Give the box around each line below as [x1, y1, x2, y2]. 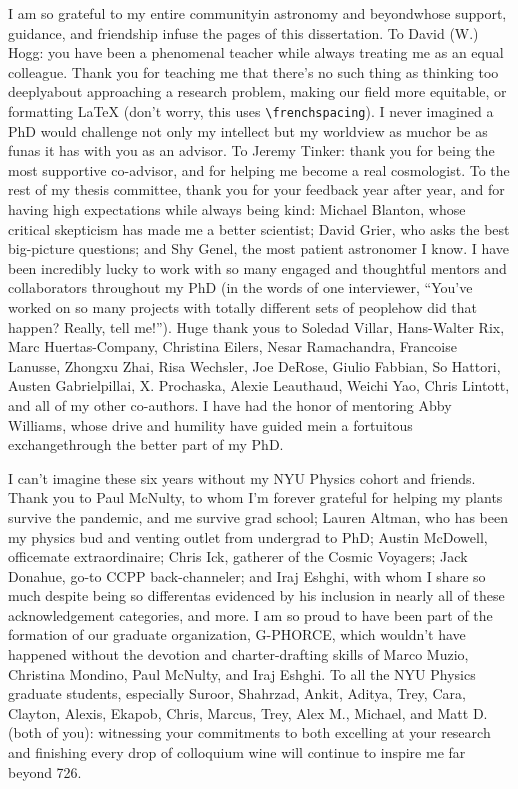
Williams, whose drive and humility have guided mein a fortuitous [8, 414, 413, 435]
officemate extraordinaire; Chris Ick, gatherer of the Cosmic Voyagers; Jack [8, 546, 468, 567]
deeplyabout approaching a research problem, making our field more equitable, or [8, 81, 507, 102]
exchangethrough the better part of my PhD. [8, 434, 284, 455]
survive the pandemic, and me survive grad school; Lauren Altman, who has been [8, 506, 508, 527]
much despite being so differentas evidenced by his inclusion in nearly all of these [8, 585, 505, 606]
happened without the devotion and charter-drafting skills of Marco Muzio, [8, 644, 469, 665]
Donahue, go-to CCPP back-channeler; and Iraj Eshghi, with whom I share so [8, 565, 486, 586]
